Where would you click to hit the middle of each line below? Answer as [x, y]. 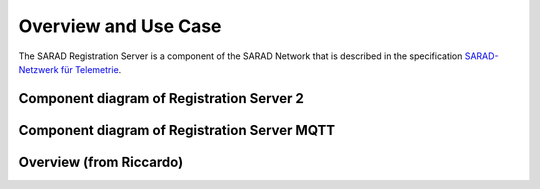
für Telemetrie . [91, 69]
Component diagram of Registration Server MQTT [177, 130]
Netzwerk [38, 69]
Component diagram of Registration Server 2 [161, 98]
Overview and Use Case [120, 26]
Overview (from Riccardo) [101, 161]
